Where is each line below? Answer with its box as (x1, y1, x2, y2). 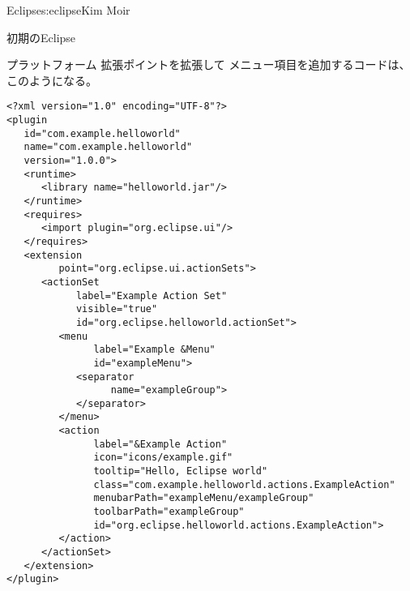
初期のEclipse (6, 28, 76, 45)
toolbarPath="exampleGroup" (93, 506, 245, 518)
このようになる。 (6, 71, 97, 88)
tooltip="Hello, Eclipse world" (93, 465, 268, 478)
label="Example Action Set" (75, 289, 228, 302)
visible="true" (75, 303, 158, 315)
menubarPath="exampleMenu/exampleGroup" (93, 492, 314, 504)
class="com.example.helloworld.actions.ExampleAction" (93, 478, 395, 490)
